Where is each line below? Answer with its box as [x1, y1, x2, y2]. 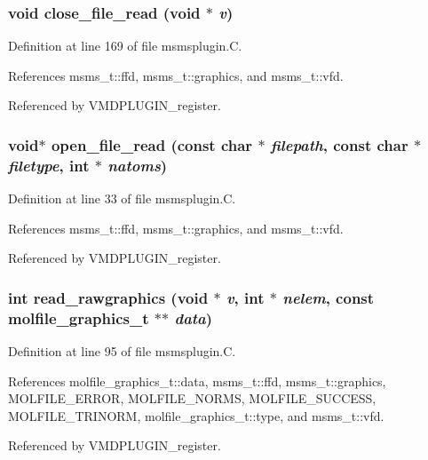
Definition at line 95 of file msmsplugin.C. [8, 342, 236, 361]
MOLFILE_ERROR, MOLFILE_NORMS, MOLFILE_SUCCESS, [8, 389, 376, 408]
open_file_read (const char [51, 133, 253, 155]
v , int [226, 286, 265, 308]
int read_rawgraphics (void [8, 286, 209, 308]
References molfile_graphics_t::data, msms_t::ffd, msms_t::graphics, [8, 371, 386, 390]
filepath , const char [270, 133, 408, 155]
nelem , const [282, 286, 375, 308]
